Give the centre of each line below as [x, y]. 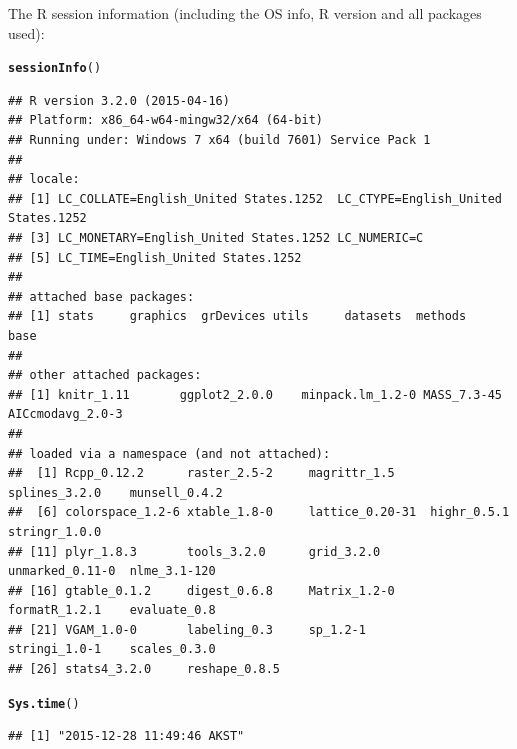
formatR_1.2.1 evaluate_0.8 [112, 610]
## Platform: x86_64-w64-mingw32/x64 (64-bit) [165, 120]
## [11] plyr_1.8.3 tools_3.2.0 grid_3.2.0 [194, 551]
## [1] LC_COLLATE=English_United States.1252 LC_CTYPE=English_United [255, 198]
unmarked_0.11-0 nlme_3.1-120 [112, 571]
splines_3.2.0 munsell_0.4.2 [115, 492]
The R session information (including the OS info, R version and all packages [245, 13]
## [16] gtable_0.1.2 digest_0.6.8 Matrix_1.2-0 [201, 590]
